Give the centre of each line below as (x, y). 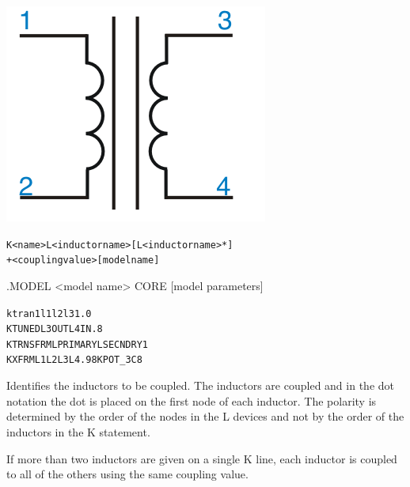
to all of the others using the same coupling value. (127, 474)
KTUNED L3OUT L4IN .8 (55, 329)
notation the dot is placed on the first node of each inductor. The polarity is (192, 400)
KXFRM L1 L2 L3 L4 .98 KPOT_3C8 (74, 360)
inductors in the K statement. (78, 431)
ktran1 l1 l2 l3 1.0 (49, 313)
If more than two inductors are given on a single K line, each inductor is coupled (202, 458)
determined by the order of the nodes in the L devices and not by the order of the (205, 416)
